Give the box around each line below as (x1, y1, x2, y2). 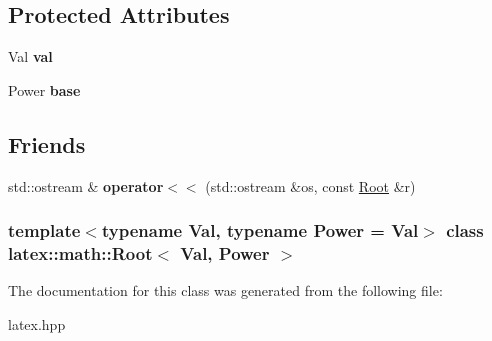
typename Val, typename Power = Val (101, 218, 419, 243)
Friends (8, 128, 86, 159)
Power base (8, 79, 81, 100)
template (8, 218, 81, 243)
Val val (8, 46, 53, 67)
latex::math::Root (8, 241, 153, 266)
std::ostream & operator (8, 175, 164, 196)
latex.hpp (8, 313, 66, 334)
